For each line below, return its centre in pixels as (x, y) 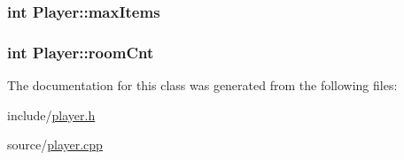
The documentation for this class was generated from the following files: (202, 85)
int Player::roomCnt (81, 52)
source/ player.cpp (55, 145)
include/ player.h (51, 114)
